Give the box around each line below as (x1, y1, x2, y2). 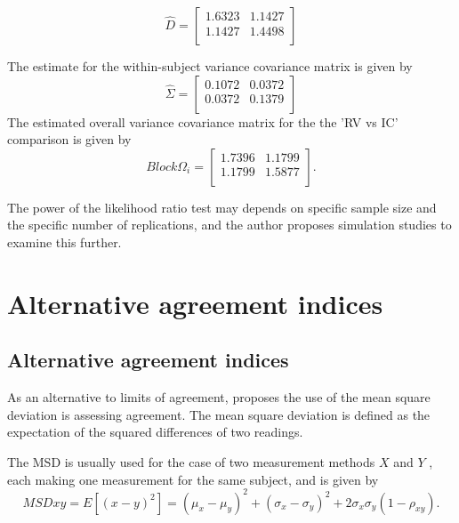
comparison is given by (7, 130, 132, 149)
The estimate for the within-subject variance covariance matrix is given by (7, 57, 413, 75)
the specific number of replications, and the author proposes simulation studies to (7, 215, 452, 234)
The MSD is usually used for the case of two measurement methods (7, 452, 375, 471)
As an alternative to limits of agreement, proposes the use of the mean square (7, 388, 431, 406)
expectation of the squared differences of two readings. (7, 422, 303, 441)
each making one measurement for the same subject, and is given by (7, 470, 379, 488)
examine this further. (7, 232, 122, 251)
